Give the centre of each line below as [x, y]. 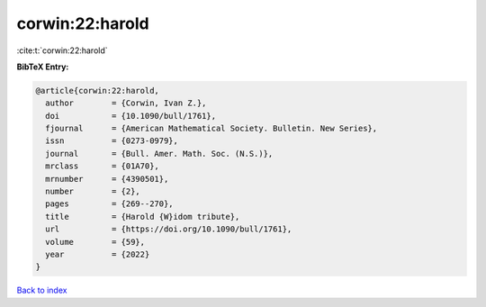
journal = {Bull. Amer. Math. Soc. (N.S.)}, [159, 153]
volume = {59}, [95, 242]
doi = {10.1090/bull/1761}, [130, 116]
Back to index [42, 290]
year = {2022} [98, 254]
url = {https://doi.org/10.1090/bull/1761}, [169, 229]
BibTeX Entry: [43, 67]
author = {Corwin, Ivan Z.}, [126, 103]
